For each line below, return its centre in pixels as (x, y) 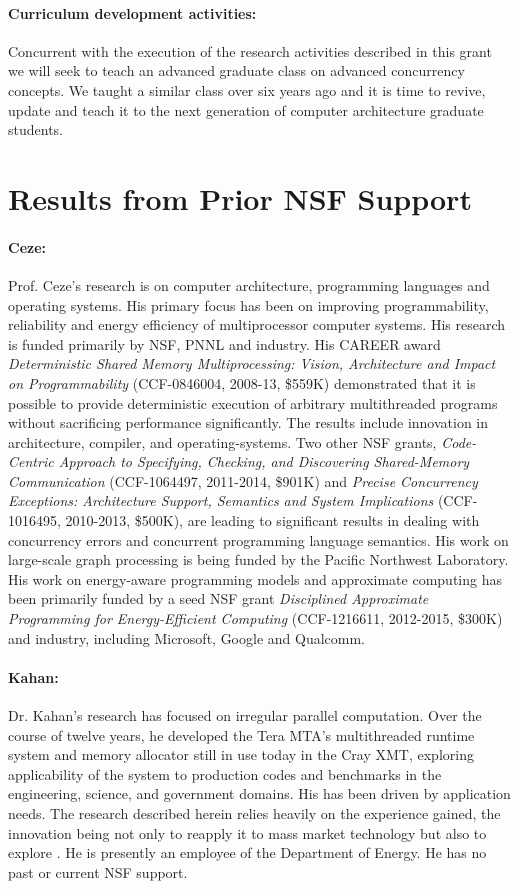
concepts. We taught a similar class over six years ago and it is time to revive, (247, 89)
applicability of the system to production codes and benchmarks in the (225, 773)
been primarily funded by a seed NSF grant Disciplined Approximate (218, 598)
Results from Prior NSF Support (240, 197)
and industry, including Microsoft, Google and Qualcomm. (187, 637)
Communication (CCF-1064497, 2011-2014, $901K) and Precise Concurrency (243, 480)
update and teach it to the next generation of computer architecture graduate (246, 109)
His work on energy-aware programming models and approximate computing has (255, 578)
